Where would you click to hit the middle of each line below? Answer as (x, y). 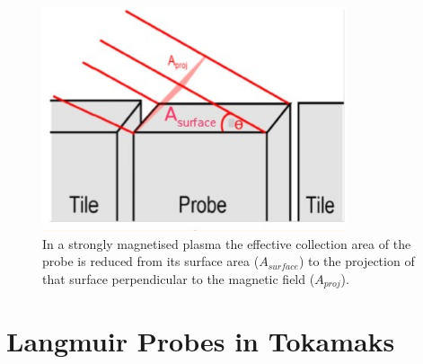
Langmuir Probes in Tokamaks (201, 341)
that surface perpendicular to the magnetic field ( (179, 278)
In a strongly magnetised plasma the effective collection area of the (227, 243)
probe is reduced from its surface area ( (151, 261)
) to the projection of (357, 261)
